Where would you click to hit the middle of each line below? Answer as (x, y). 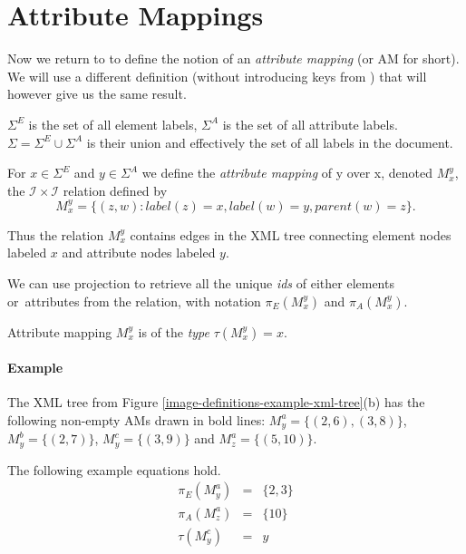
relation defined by (115, 190)
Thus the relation (56, 234)
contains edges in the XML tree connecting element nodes (291, 234)
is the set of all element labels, (113, 124)
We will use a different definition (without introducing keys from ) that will (217, 76)
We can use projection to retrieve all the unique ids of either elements (201, 282)
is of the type (174, 331)
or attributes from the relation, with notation (134, 301)
